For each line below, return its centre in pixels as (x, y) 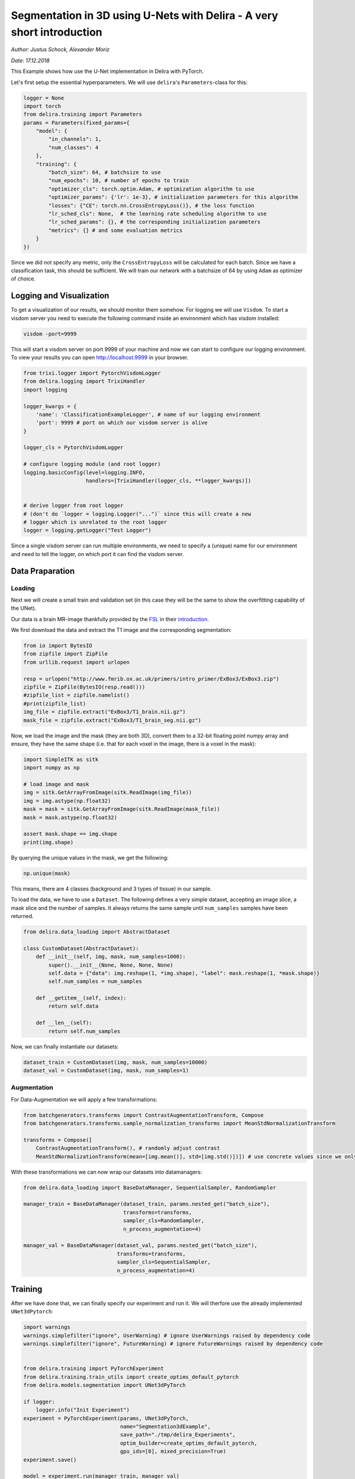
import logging (45, 390)
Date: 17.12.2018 (30, 60)
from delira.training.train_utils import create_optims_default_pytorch (131, 1377)
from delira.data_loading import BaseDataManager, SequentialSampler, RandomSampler (150, 1187)
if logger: (39, 1402)
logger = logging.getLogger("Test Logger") (88, 530)
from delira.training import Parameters (83, 114)
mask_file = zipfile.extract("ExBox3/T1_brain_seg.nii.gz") (112, 720)
